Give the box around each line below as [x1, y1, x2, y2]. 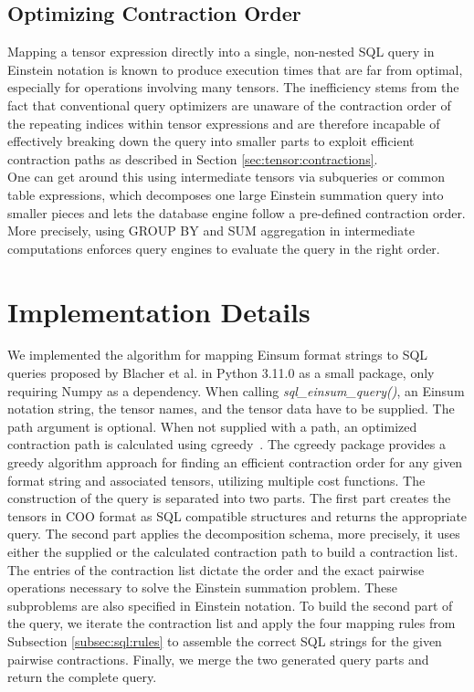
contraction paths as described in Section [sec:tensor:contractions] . [7, 149, 378, 168]
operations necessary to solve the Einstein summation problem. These [7, 578, 398, 597]
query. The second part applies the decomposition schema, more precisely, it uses [7, 524, 460, 543]
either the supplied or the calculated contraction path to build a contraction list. [7, 541, 458, 561]
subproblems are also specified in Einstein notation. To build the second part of [7, 595, 453, 614]
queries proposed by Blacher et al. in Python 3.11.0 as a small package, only [7, 363, 435, 383]
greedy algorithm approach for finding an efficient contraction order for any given [7, 453, 463, 472]
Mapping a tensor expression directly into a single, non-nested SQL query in [7, 42, 435, 61]
